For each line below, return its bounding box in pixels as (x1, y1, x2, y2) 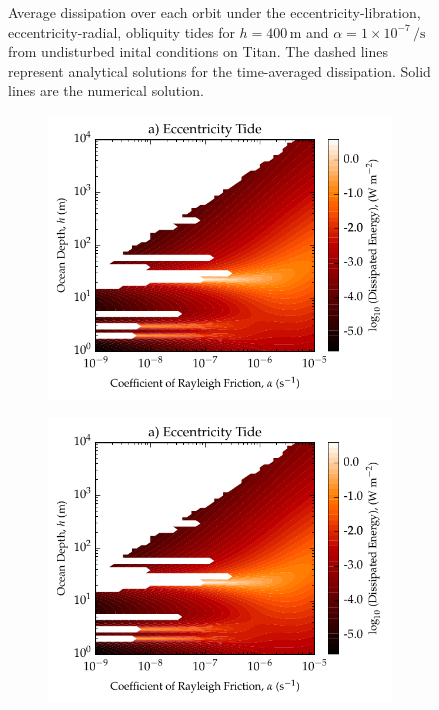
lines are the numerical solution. (8, 80, 204, 101)
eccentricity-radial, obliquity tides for (8, 21, 235, 42)
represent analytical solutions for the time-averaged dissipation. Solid (8, 60, 431, 81)
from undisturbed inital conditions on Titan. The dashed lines (8, 41, 389, 62)
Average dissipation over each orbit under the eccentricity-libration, (8, 2, 421, 22)
